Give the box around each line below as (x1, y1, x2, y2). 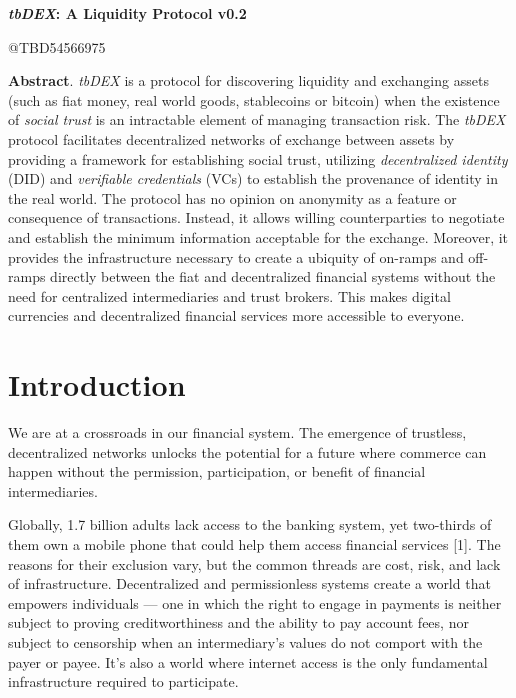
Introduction (8, 364, 186, 405)
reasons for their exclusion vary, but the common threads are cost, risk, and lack (8, 553, 501, 574)
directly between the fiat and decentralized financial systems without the (50, 266, 496, 287)
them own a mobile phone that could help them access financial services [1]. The (8, 534, 501, 554)
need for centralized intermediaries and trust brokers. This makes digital (8, 285, 451, 306)
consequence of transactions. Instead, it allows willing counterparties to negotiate (8, 207, 505, 228)
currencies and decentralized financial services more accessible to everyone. (8, 305, 465, 326)
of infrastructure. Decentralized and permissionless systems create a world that (8, 573, 491, 594)
